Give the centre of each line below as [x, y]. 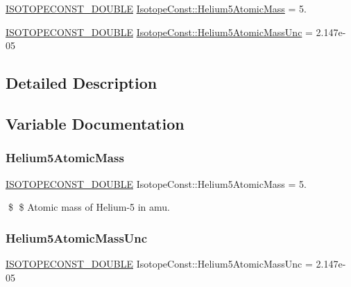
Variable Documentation [95, 123]
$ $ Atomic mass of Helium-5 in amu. [89, 207]
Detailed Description [82, 83]
